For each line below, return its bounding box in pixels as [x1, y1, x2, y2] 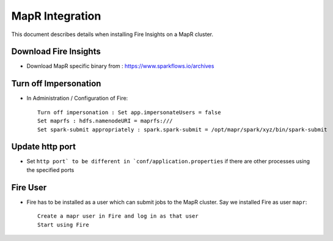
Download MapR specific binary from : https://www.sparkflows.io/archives [26, 62, 214, 70]
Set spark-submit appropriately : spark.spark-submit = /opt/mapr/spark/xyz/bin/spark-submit [37, 126, 328, 133]
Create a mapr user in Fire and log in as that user [37, 213, 199, 220]
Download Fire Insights [11, 46, 101, 57]
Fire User [11, 182, 47, 193]
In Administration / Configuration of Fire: [26, 95, 128, 102]
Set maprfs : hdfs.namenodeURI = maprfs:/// [37, 117, 174, 125]
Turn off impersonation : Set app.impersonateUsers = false [37, 109, 221, 116]
